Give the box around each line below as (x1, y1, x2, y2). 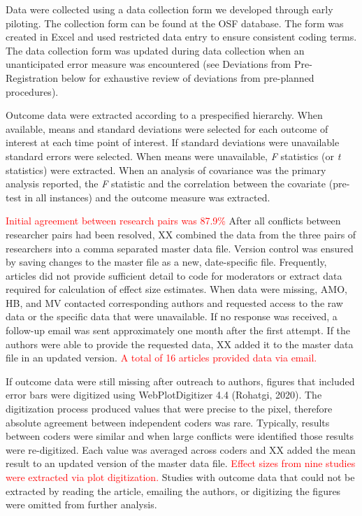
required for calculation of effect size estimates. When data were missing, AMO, (6, 282, 347, 296)
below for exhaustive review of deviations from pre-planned (61, 70, 314, 85)
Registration (6, 70, 58, 85)
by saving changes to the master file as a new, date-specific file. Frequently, (6, 255, 327, 269)
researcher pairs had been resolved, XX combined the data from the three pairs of (6, 227, 356, 241)
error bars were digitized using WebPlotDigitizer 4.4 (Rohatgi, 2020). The (6, 387, 322, 402)
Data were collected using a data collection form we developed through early (6, 2, 333, 16)
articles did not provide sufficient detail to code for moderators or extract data (6, 268, 342, 282)
